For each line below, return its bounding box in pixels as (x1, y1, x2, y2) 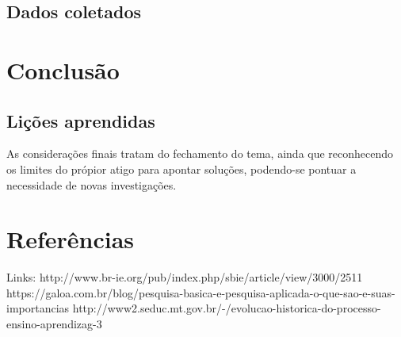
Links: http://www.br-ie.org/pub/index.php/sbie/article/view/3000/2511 (6, 269, 363, 285)
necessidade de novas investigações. (6, 176, 177, 193)
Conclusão (6, 53, 120, 86)
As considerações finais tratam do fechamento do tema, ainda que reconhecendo (6, 145, 394, 162)
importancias (6, 300, 70, 316)
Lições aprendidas (6, 108, 155, 132)
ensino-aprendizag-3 (6, 316, 102, 332)
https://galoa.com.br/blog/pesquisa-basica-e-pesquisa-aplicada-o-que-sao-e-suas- (6, 284, 395, 301)
